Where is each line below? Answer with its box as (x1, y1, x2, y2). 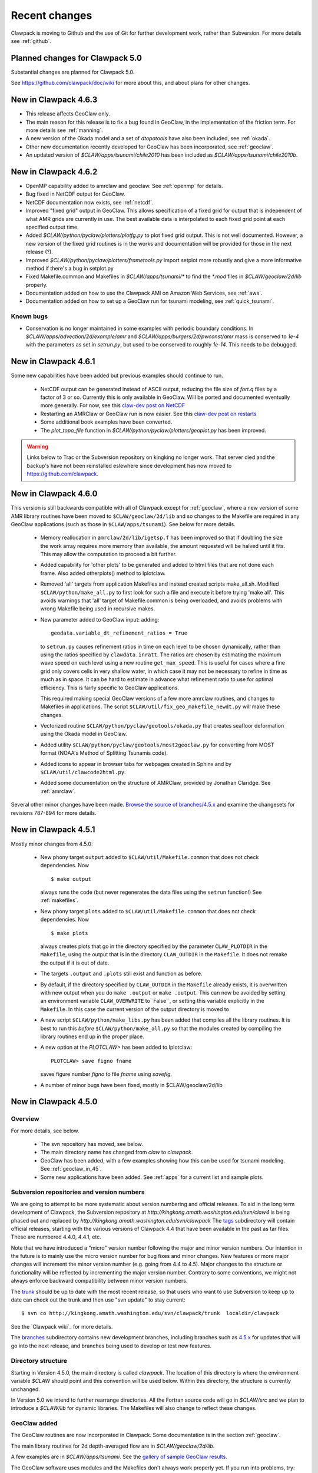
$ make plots (51, 930, 88, 936)
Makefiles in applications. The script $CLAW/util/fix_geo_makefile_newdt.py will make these (40, 703, 280, 710)
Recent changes (11, 9, 92, 22)
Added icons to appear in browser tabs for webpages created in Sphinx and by (40, 760, 232, 767)
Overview (11, 1115, 39, 1123)
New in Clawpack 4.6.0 (11, 489, 98, 499)
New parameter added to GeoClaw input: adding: (40, 616, 160, 623)
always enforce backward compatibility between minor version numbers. (11, 1277, 188, 1284)
